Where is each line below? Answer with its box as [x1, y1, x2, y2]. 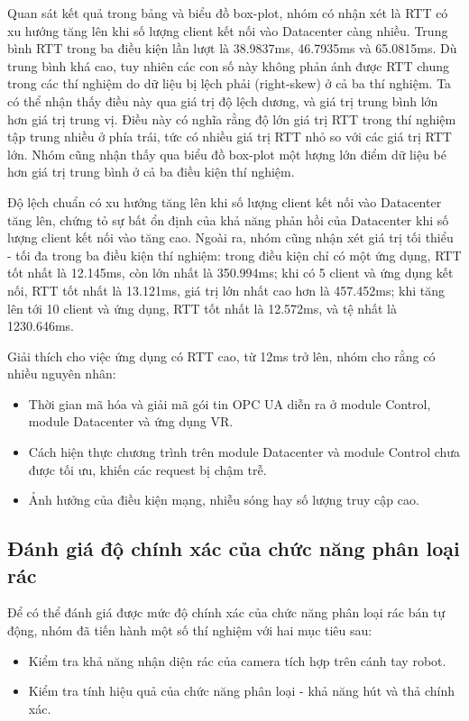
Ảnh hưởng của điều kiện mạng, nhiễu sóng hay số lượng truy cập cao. [28, 490, 419, 509]
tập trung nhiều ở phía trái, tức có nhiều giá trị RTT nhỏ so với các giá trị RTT [7, 127, 452, 146]
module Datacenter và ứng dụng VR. [28, 412, 234, 431]
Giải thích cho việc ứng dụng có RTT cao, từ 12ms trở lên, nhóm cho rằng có [7, 346, 436, 365]
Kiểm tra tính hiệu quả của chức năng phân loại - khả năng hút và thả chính [28, 681, 455, 700]
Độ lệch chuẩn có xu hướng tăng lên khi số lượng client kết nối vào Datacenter [7, 192, 442, 211]
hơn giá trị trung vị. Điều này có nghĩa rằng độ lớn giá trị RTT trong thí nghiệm [7, 109, 456, 128]
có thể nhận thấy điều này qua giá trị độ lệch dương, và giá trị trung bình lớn [7, 91, 438, 110]
